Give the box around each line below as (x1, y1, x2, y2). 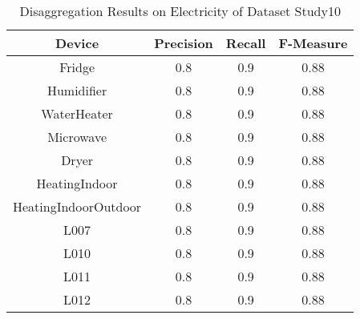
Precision (154, 34, 213, 52)
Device (55, 34, 99, 52)
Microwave (47, 127, 107, 146)
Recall (225, 34, 266, 52)
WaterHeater (41, 104, 113, 123)
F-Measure (278, 34, 348, 52)
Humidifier (47, 81, 107, 99)
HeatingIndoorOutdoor (13, 197, 142, 216)
